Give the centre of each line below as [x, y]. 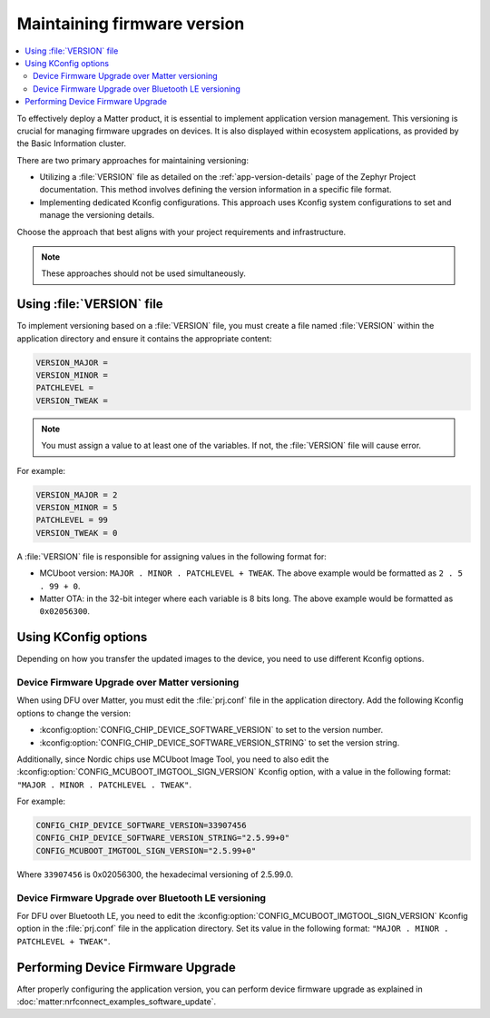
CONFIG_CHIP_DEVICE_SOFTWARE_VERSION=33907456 [141, 825]
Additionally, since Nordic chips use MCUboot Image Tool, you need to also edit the [173, 759]
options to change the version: [74, 713]
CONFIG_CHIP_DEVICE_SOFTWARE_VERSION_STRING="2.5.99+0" [163, 838]
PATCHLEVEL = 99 [72, 520]
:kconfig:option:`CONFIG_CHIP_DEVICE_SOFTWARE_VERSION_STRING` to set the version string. [220, 742]
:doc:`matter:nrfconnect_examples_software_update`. [117, 1002]
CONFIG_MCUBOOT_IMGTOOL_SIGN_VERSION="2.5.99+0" [146, 850]
